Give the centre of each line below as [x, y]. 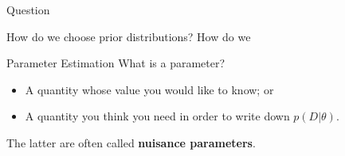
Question [28, 10]
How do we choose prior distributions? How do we [129, 36]
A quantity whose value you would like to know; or [149, 89]
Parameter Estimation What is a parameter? [116, 63]
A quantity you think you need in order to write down [157, 116]
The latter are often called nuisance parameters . [131, 142]
